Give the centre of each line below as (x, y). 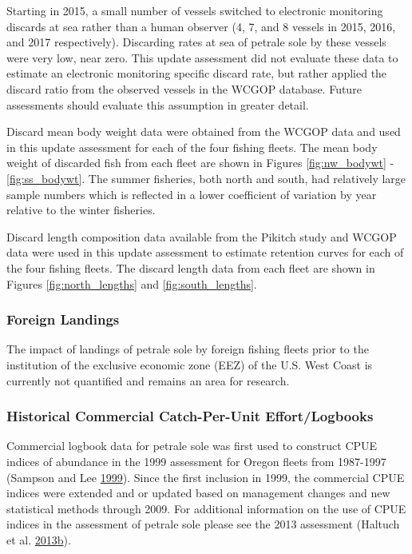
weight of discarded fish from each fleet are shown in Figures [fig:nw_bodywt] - (200, 163)
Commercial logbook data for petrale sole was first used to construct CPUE (192, 446)
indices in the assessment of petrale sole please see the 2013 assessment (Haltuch (203, 524)
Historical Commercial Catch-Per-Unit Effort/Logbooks (190, 416)
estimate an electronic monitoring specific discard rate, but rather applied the (197, 73)
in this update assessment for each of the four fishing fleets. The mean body (192, 147)
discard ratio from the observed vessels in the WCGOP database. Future (184, 88)
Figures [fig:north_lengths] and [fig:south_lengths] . (132, 283)
